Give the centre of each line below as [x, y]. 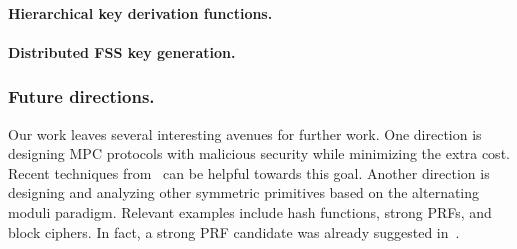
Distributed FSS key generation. [122, 51]
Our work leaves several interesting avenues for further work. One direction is [245, 133]
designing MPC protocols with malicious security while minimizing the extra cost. [259, 153]
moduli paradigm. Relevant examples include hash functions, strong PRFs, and [250, 211]
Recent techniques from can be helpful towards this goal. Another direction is [249, 172]
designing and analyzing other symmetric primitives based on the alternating [244, 192]
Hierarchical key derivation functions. [140, 12]
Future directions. [81, 96]
